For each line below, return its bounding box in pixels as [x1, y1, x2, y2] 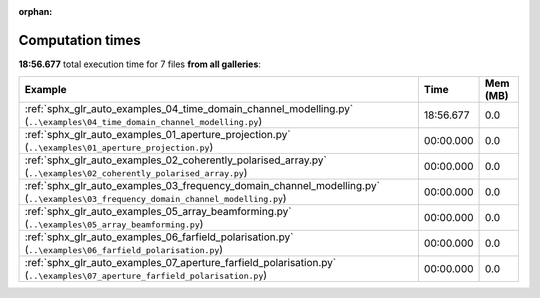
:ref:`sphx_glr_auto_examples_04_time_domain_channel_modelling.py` [24, 102, 354, 116]
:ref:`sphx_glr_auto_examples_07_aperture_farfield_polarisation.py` [24, 256, 337, 270]
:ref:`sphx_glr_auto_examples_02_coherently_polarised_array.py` [24, 153, 327, 167]
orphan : [18, 6, 53, 17]
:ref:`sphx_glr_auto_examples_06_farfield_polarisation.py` [24, 230, 294, 244]
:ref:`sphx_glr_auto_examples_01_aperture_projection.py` [24, 128, 291, 142]
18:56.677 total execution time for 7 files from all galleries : [18, 58, 262, 70]
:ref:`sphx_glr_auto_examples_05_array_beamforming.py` [24, 205, 292, 219]
